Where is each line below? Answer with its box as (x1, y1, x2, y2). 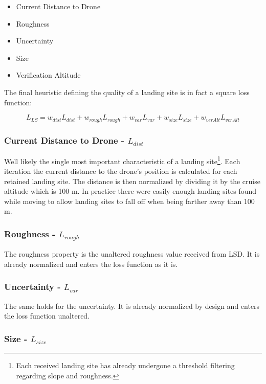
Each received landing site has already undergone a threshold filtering (16, 360, 235, 371)
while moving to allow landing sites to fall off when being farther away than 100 (4, 195, 255, 206)
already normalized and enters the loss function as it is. (4, 258, 178, 269)
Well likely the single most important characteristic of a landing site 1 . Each (4, 154, 240, 166)
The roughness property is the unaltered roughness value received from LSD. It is (4, 249, 260, 259)
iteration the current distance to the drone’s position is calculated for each (4, 166, 237, 176)
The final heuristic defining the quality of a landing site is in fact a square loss (4, 86, 250, 97)
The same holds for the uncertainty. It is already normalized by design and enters (4, 300, 260, 311)
